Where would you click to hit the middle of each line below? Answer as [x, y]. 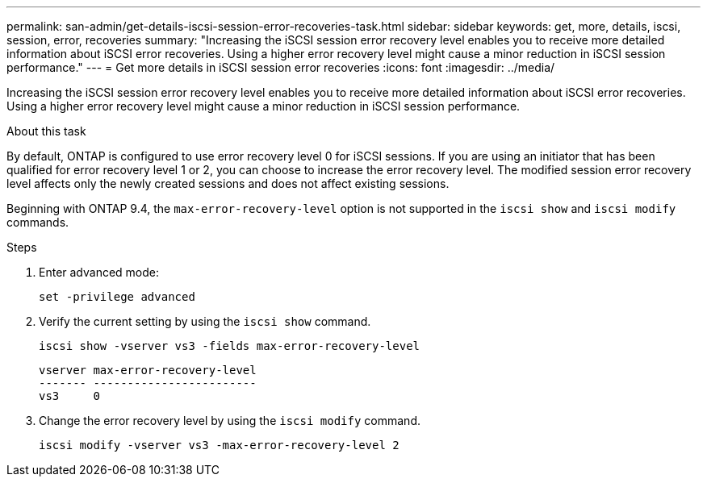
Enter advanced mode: [99, 272]
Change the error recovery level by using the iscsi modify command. [230, 421]
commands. [38, 222]
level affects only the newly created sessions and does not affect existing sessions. [228, 183]
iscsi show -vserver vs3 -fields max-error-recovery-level [230, 346]
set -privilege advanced [117, 297]
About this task [46, 131]
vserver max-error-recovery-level [148, 370]
